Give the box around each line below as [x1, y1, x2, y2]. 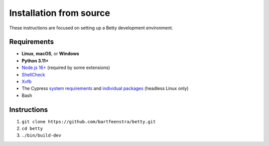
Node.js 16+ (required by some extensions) [21, 65, 111, 71]
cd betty [21, 126, 43, 132]
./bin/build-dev [21, 133, 62, 139]
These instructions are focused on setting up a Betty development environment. [9, 25, 173, 31]
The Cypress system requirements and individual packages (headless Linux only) [21, 85, 189, 91]
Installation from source [9, 7, 111, 18]
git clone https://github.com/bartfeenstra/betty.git [21, 119, 156, 124]
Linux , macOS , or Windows [21, 51, 79, 57]
